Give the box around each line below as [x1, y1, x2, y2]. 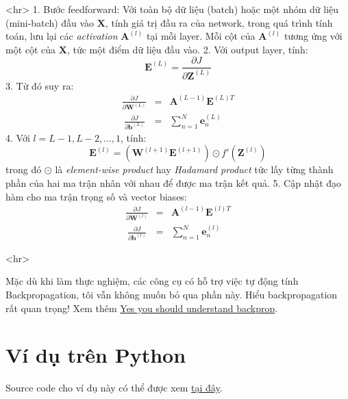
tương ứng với [284, 29, 343, 43]
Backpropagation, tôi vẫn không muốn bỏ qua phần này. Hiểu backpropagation [5, 287, 338, 301]
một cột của [5, 42, 56, 56]
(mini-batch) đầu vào [5, 15, 95, 29]
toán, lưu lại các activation [5, 29, 118, 43]
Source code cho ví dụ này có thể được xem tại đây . [5, 381, 223, 395]
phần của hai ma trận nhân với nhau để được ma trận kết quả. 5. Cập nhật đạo [5, 176, 342, 190]
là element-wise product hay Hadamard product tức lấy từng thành [55, 162, 334, 177]
